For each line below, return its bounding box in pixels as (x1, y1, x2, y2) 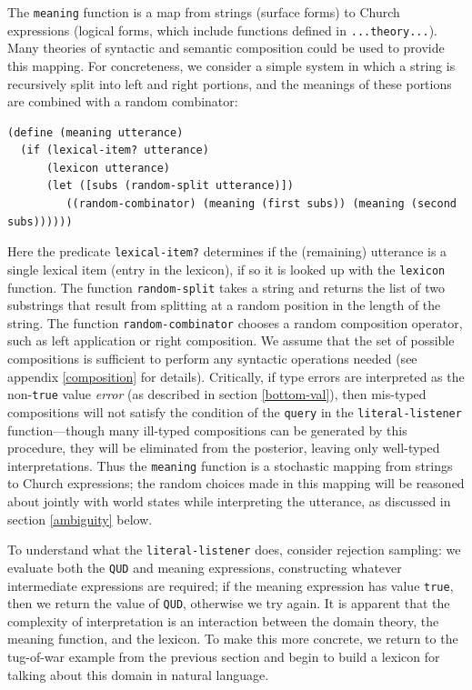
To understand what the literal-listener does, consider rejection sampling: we (7, 540, 461, 559)
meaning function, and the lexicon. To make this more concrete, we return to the (7, 629, 458, 648)
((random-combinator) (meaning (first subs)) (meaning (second (65, 197, 457, 211)
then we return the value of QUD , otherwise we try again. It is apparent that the (7, 594, 450, 613)
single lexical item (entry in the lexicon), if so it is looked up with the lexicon (7, 259, 446, 278)
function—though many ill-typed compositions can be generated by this (7, 420, 407, 439)
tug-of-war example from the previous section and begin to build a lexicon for (7, 647, 440, 665)
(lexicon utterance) (45, 161, 170, 175)
